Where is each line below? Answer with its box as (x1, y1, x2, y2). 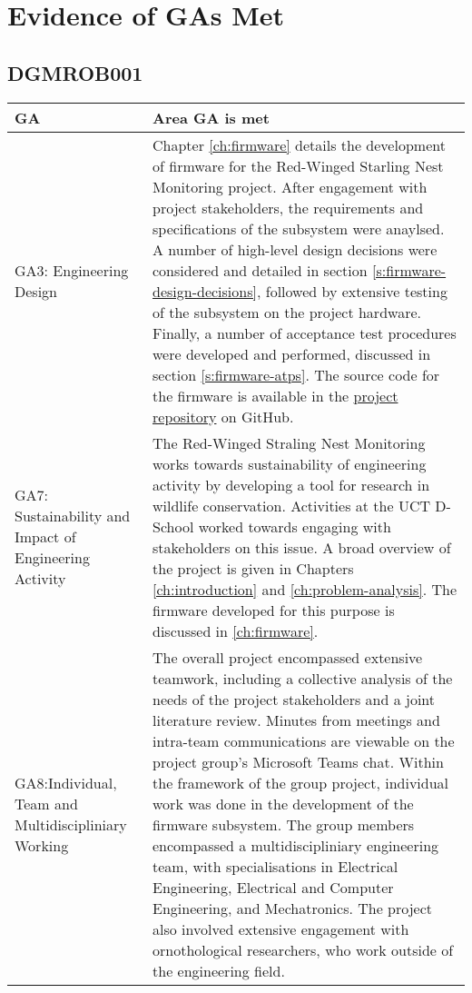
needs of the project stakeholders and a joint (152, 688, 436, 710)
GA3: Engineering (15, 259, 129, 281)
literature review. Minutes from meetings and (152, 709, 440, 730)
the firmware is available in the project (152, 384, 398, 406)
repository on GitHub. (152, 405, 294, 427)
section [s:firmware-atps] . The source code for (152, 363, 440, 385)
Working (15, 834, 69, 856)
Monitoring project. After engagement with (152, 175, 428, 197)
